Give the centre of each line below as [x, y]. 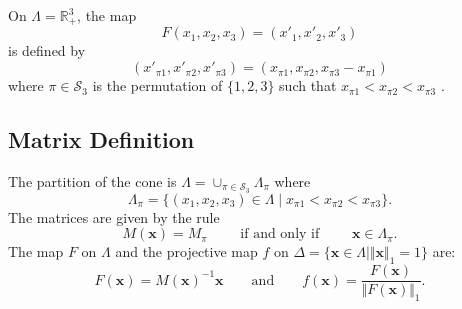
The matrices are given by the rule [114, 216]
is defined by [47, 50]
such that [308, 85]
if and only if [280, 234]
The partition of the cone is [92, 180]
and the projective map [186, 251]
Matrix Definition [101, 139]
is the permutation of [157, 85]
